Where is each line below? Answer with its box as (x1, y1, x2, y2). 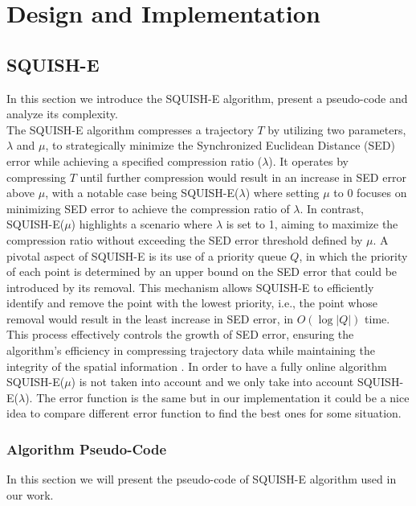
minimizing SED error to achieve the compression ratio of (6, 200, 290, 216)
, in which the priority (299, 247, 408, 264)
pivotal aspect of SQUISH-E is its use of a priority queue (6, 247, 287, 264)
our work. (6, 486, 54, 503)
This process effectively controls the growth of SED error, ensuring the (6, 326, 354, 343)
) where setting (245, 184, 320, 201)
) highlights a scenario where (71, 216, 213, 232)
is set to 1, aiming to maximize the (226, 216, 398, 232)
